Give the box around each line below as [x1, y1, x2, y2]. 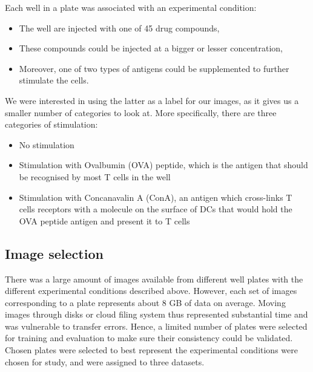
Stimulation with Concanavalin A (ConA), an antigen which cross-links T [19, 191, 292, 203]
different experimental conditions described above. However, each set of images [5, 284, 297, 297]
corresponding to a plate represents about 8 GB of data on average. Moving [5, 296, 286, 308]
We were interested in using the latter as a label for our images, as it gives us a [5, 94, 299, 106]
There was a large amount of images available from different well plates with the [5, 272, 303, 285]
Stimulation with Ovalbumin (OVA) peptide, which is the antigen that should [19, 158, 308, 171]
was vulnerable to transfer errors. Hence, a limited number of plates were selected [5, 319, 308, 332]
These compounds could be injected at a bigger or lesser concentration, [19, 42, 283, 54]
